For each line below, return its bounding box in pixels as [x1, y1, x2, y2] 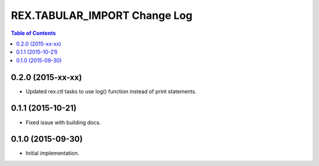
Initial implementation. [25, 149, 80, 157]
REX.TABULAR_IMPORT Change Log [11, 9, 193, 22]
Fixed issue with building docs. [25, 119, 101, 126]
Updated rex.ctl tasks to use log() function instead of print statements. [25, 87, 197, 95]
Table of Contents [11, 30, 56, 37]
